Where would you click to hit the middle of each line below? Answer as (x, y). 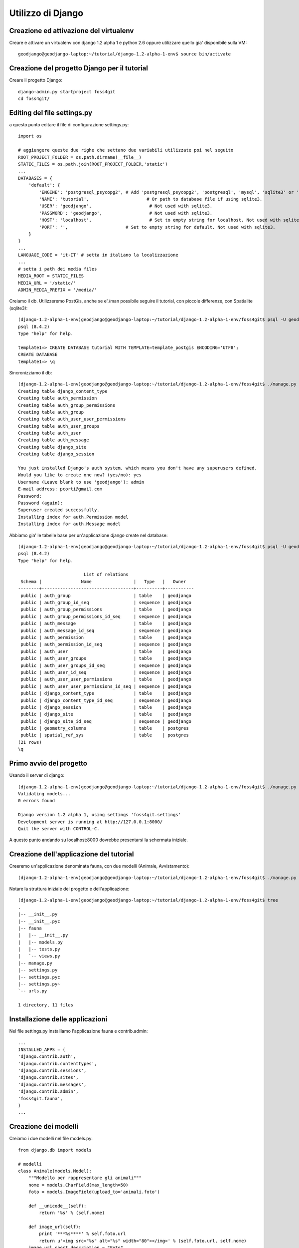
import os (30, 136)
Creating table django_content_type (63, 391)
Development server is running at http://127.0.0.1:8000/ (90, 822)
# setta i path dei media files (58, 269)
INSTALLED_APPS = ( (42, 1049)
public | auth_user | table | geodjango (106, 651)
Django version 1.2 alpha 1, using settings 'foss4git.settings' (100, 815)
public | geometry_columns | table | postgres (105, 728)
